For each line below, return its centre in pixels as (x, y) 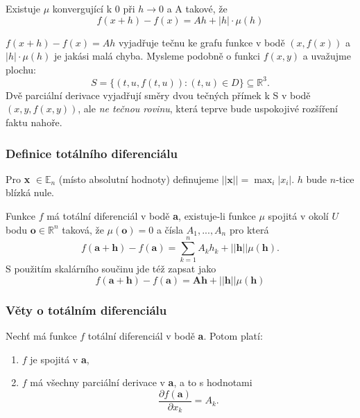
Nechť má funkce (41, 336)
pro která (249, 229)
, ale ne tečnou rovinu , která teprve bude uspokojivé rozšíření (208, 108)
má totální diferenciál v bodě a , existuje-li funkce (151, 216)
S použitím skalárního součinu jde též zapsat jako (111, 269)
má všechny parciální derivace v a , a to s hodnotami (141, 382)
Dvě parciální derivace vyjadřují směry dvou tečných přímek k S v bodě (158, 95)
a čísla (170, 229)
